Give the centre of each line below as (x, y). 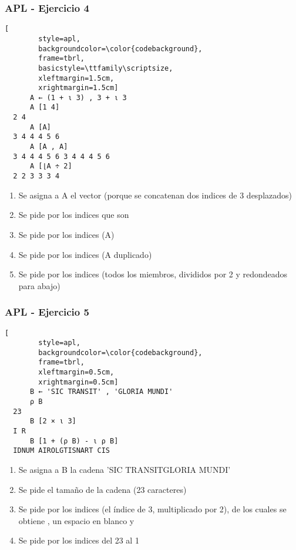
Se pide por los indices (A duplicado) (85, 254)
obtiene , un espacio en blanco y (76, 520)
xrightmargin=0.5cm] (78, 382)
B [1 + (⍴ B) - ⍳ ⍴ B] (74, 441)
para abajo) (39, 285)
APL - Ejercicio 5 (47, 312)
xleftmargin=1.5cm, (76, 78)
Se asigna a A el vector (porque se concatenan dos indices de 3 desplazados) (155, 195)
